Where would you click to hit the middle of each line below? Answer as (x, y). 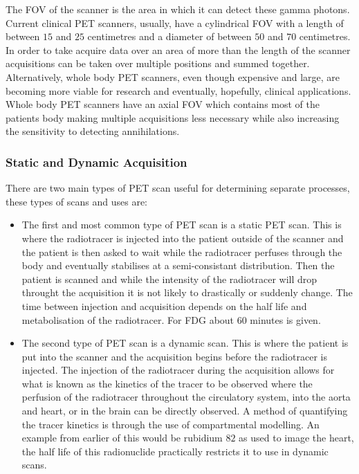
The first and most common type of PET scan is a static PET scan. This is (182, 225)
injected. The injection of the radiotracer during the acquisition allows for (178, 370)
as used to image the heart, (296, 438)
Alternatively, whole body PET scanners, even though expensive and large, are (173, 76)
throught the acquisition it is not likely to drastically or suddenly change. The (187, 292)
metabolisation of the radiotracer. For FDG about (128, 319)
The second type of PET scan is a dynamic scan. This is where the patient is (185, 343)
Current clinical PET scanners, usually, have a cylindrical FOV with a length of (175, 22)
